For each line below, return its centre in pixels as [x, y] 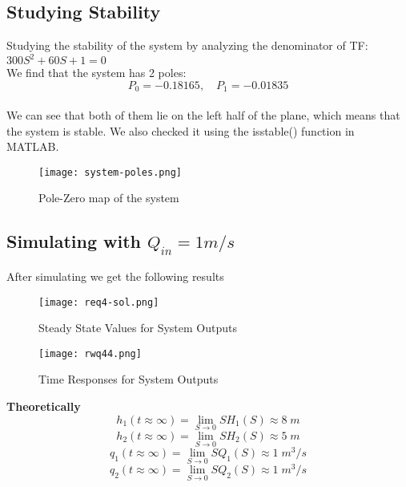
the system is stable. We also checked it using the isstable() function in [181, 130]
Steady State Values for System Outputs [138, 328]
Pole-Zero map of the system [109, 198]
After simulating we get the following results [115, 276]
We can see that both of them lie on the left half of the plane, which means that [203, 114]
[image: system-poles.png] [110, 172]
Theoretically [44, 406]
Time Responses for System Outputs [129, 379]
